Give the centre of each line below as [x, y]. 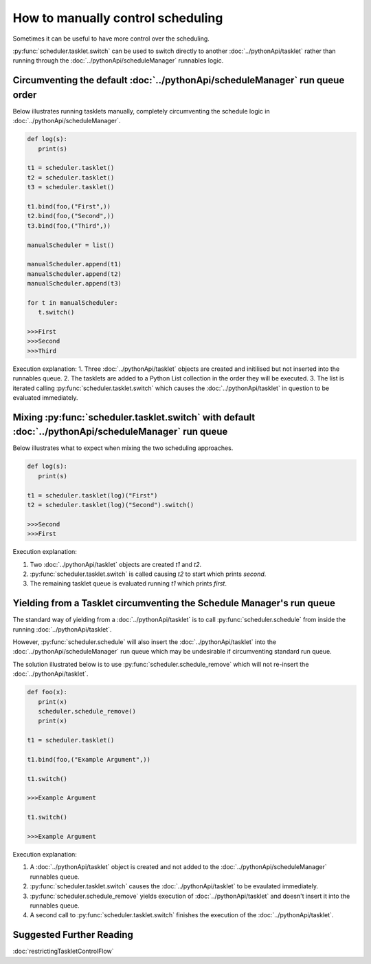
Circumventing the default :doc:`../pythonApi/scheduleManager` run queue [179, 80]
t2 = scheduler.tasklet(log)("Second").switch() [111, 505]
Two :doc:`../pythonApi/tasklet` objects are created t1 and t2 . [116, 564]
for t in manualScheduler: [72, 302]
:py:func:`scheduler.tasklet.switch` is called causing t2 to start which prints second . [148, 574]
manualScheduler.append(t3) [74, 283]
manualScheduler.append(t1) [74, 264]
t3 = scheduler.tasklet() [71, 187]
